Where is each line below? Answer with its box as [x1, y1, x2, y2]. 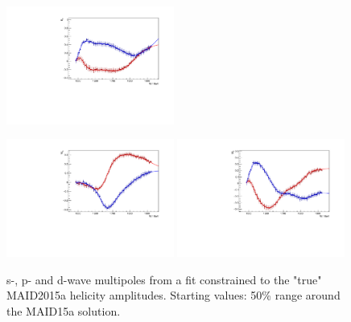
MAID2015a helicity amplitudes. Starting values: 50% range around [6, 287, 341, 304]
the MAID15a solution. [6, 303, 121, 319]
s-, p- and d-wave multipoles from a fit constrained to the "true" [6, 271, 322, 287]
